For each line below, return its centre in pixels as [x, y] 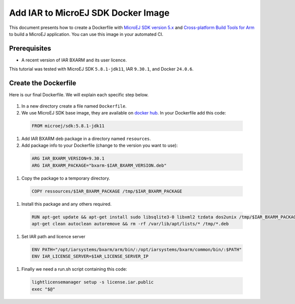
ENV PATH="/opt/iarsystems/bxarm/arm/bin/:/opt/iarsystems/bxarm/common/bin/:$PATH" [137, 249]
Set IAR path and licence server [53, 236]
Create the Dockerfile [43, 83]
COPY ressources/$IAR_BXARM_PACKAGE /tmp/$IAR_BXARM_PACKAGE [107, 191]
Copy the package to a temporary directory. [66, 178]
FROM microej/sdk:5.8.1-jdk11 [68, 126]
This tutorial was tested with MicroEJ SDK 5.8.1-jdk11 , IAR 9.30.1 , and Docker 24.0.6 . [101, 69]
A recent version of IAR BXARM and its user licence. [74, 60]
